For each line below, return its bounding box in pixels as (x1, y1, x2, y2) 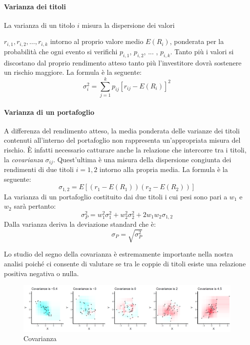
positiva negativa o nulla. (4, 268, 79, 278)
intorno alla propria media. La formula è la (99, 164, 228, 174)
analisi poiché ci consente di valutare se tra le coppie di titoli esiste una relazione (4, 259, 246, 269)
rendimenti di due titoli (4, 164, 74, 174)
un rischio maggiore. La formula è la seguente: (4, 67, 142, 77)
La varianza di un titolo (4, 20, 75, 30)
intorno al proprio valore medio (50, 36, 144, 46)
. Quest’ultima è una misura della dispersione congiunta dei (53, 154, 231, 164)
